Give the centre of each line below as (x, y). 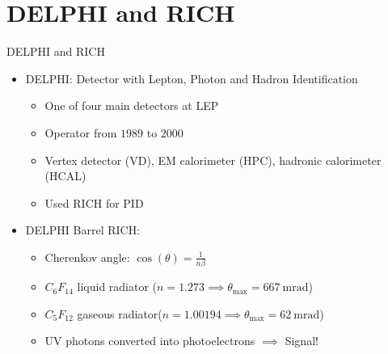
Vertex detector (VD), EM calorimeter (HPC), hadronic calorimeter (213, 160)
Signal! (302, 341)
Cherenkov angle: (87, 257)
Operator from (81, 132)
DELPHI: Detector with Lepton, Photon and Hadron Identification (192, 78)
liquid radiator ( (117, 287)
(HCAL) (65, 176)
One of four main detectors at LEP (132, 105)
